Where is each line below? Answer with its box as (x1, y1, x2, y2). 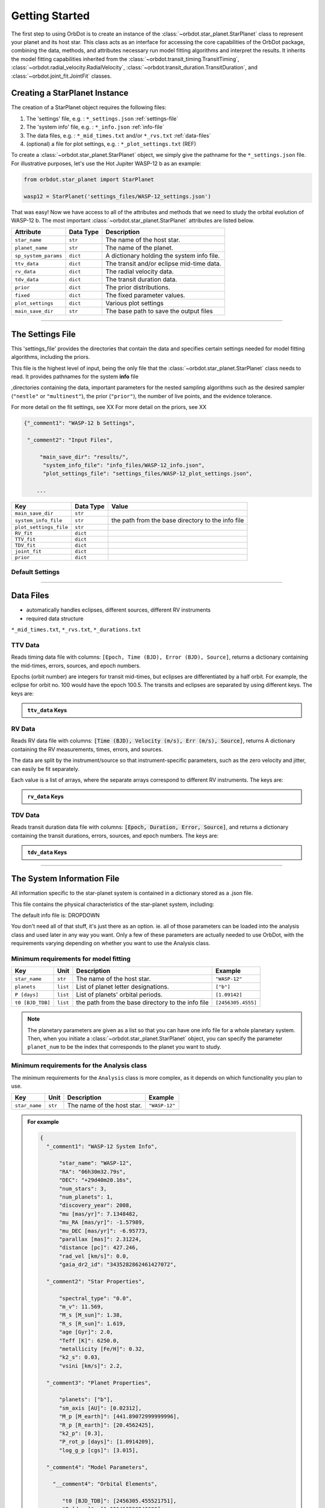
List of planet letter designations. (76, 983, 170, 991)
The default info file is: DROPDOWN (11, 911, 100, 919)
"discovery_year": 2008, (59, 1202, 132, 1209)
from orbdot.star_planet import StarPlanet (23, 176, 155, 183)
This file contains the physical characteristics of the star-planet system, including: (11, 901, 215, 908)
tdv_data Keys (27, 849, 67, 856)
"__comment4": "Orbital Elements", (52, 1481, 158, 1487)
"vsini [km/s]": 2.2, (59, 1362, 123, 1369)
